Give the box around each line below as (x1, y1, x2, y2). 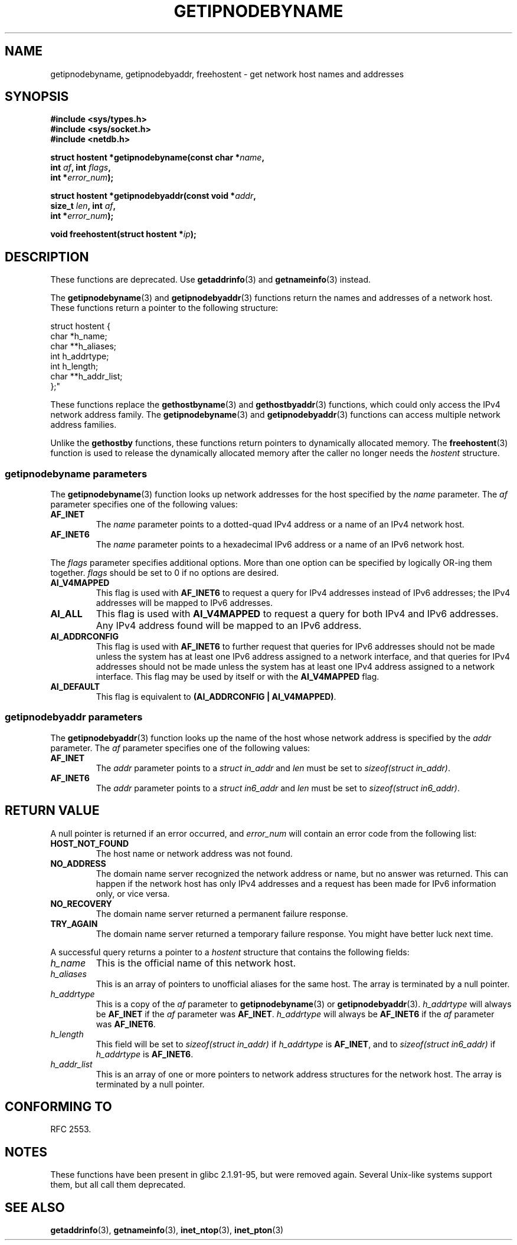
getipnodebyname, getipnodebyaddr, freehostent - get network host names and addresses (50, 68, 404, 79)
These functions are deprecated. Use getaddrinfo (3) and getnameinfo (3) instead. (50, 274, 371, 285)
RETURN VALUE (5, 803, 100, 818)
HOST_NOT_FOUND (50, 838, 129, 848)
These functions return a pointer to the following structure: (50, 303, 279, 313)
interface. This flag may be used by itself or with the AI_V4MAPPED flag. (96, 671, 379, 682)
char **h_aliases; (50, 341, 117, 352)
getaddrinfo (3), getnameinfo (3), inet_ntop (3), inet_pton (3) (50, 1225, 284, 1236)
